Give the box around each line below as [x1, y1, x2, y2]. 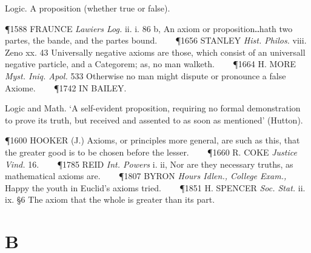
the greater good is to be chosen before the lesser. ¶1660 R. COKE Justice [5, 145, 297, 158]
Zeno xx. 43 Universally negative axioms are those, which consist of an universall [5, 45, 306, 58]
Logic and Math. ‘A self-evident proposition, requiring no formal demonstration [5, 102, 301, 114]
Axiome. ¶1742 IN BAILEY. [5, 81, 127, 94]
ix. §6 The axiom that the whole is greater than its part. [5, 193, 215, 206]
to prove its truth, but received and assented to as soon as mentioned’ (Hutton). [5, 113, 303, 126]
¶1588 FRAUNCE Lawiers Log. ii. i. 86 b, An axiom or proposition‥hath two [5, 22, 293, 34]
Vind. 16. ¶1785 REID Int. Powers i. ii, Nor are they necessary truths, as [5, 157, 293, 170]
